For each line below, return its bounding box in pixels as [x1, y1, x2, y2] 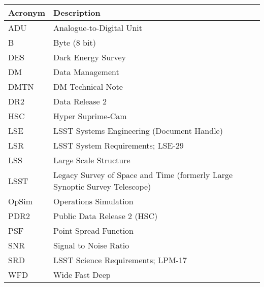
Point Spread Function [53, 225, 134, 236]
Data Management [53, 66, 119, 78]
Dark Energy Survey [53, 51, 126, 63]
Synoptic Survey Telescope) [53, 181, 151, 192]
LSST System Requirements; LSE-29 [53, 139, 184, 151]
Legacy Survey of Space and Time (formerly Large [53, 169, 233, 181]
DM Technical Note [53, 81, 123, 92]
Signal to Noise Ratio [53, 239, 129, 251]
